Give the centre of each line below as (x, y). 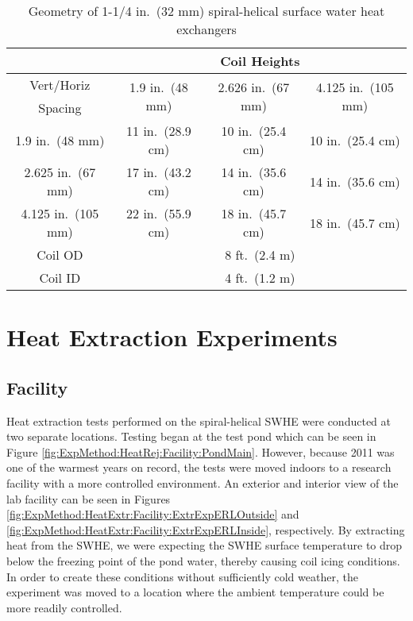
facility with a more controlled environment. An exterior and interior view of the (203, 482)
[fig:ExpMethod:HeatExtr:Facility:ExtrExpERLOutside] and (153, 514)
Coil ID (60, 278)
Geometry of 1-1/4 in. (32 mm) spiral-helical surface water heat (206, 11)
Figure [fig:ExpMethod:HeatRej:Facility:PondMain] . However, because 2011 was (201, 451)
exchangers (206, 29)
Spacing (60, 108)
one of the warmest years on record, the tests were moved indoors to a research (199, 467)
